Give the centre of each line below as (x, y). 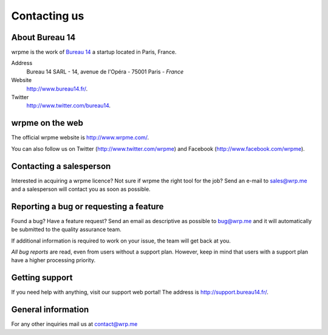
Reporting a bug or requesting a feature (87, 206)
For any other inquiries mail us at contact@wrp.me (74, 324)
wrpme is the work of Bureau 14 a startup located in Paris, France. (94, 52)
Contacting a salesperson (61, 166)
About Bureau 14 (43, 37)
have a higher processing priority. (53, 260)
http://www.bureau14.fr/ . (57, 89)
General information (50, 310)
